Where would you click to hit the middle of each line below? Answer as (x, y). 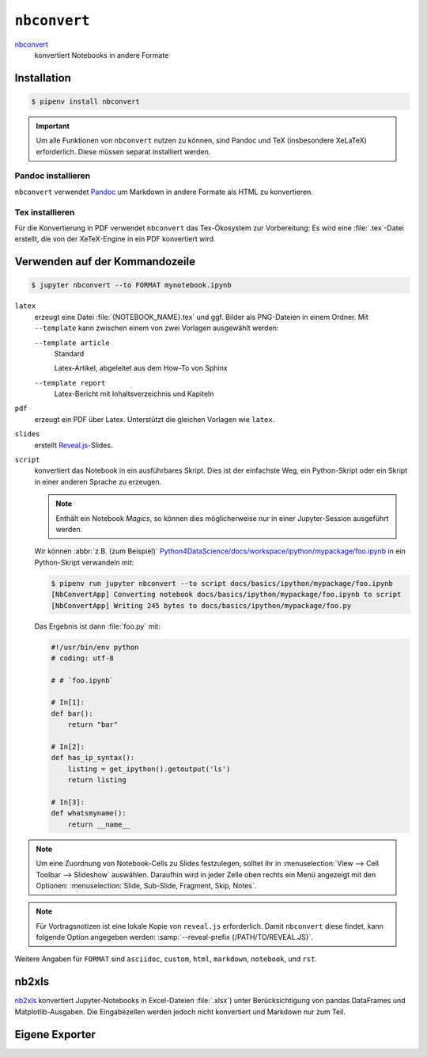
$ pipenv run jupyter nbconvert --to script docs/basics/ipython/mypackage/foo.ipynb (222, 583)
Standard (69, 353)
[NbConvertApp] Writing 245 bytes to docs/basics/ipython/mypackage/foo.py (201, 605)
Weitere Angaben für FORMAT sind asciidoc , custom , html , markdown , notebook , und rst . (166, 959)
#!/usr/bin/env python (95, 647)
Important (53, 126)
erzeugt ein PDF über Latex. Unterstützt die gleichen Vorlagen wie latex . (155, 419)
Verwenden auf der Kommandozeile (105, 262)
